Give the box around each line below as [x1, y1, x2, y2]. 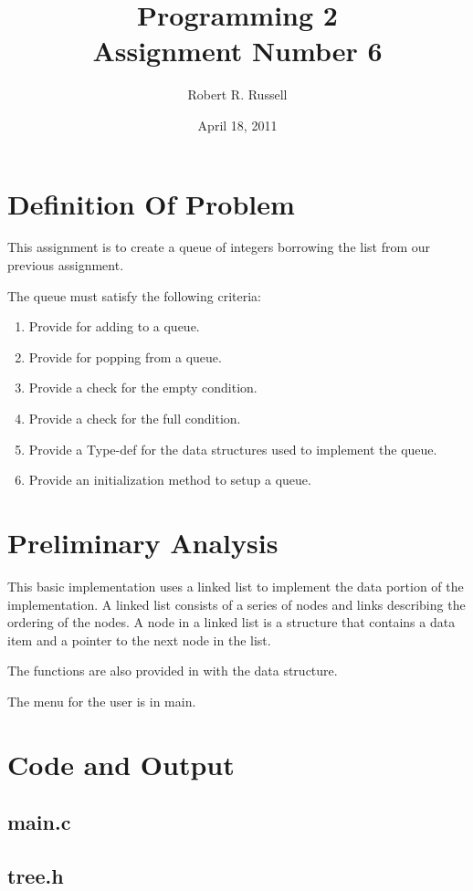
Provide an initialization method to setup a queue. [28, 470, 311, 489]
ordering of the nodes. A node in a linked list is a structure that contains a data [7, 613, 456, 632]
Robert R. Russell [187, 85, 288, 104]
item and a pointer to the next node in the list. [7, 630, 271, 649]
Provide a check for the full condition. [28, 409, 241, 427]
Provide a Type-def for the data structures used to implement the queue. [28, 439, 437, 458]
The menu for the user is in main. [7, 691, 196, 710]
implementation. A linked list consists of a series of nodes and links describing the [7, 594, 466, 613]
